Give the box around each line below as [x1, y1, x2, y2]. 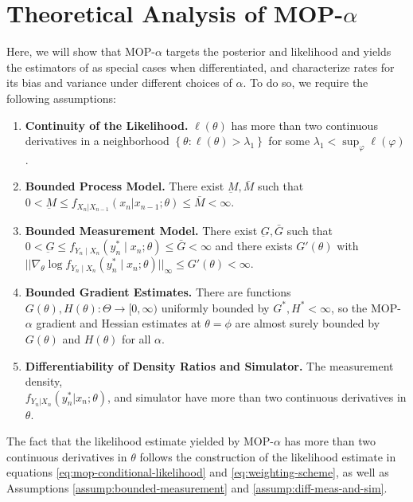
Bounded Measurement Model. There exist [25, 222, 258, 238]
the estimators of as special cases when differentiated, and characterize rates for [6, 58, 395, 75]
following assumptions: [6, 89, 116, 106]
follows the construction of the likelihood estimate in [139, 448, 396, 465]
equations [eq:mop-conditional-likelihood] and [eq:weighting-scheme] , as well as [6, 464, 389, 480]
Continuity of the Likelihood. [25, 116, 189, 133]
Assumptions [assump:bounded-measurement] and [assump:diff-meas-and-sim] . [6, 480, 388, 496]
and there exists [215, 237, 293, 254]
